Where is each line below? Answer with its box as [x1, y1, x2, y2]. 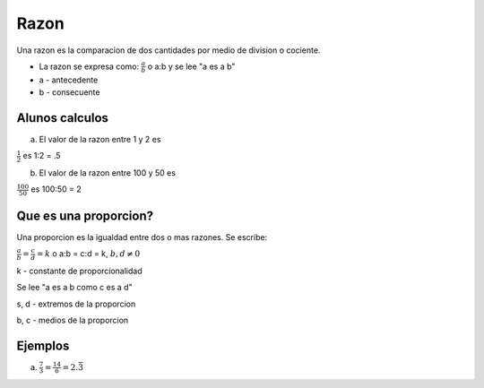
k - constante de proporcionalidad [16, 265, 143, 276]
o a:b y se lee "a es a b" [147, 61, 236, 72]
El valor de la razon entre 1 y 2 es [39, 134, 161, 144]
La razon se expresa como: [39, 61, 140, 72]
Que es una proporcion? [16, 208, 154, 223]
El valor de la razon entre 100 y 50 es [39, 168, 177, 178]
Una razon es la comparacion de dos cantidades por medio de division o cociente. [16, 45, 321, 56]
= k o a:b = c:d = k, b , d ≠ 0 [36, 248, 141, 259]
